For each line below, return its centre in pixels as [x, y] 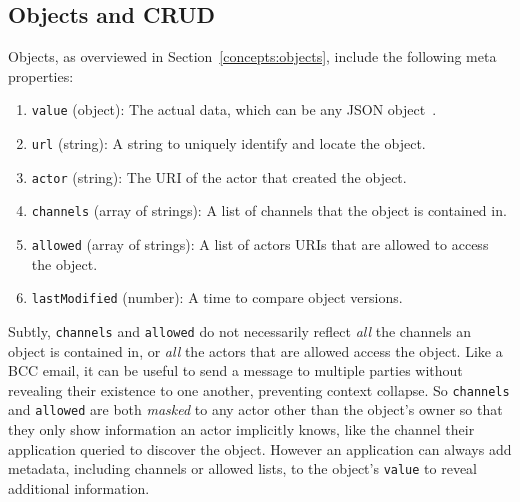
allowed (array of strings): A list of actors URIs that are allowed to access [260, 244]
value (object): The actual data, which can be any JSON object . [234, 109]
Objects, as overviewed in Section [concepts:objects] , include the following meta [252, 56]
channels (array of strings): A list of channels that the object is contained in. [269, 210]
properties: [41, 75]
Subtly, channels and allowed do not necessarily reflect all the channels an [240, 330]
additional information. [79, 487]
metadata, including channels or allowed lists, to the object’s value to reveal [243, 468]
